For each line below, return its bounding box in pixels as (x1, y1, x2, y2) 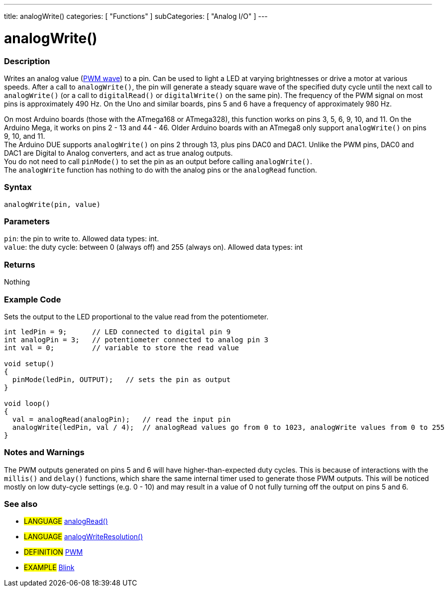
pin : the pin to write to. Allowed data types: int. (4, 234, 159, 243)
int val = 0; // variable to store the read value (4, 343, 239, 352)
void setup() (4, 359, 55, 368)
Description (4, 56, 50, 66)
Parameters (4, 216, 50, 226)
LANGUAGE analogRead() (24, 517, 108, 526)
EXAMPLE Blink (24, 563, 75, 572)
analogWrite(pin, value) (4, 200, 101, 208)
